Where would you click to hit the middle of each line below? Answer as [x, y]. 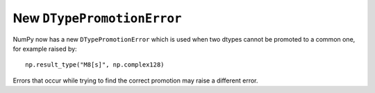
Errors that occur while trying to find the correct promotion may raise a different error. [135, 81]
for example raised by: [45, 49]
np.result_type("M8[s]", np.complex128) [95, 65]
